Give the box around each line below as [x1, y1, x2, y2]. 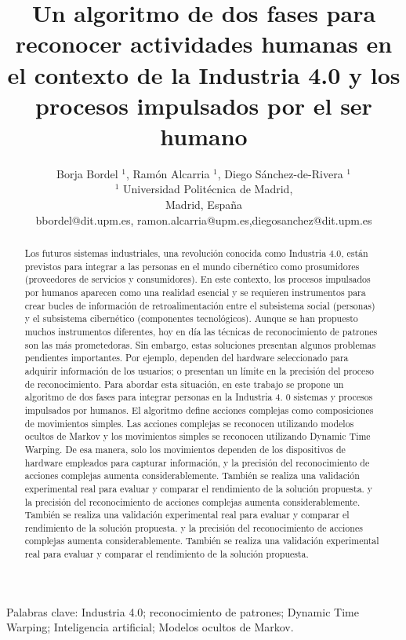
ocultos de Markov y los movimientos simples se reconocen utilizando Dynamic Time [24, 430, 371, 443]
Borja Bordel [56, 165, 118, 181]
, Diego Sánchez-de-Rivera [217, 165, 343, 181]
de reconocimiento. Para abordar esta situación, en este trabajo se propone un [24, 377, 344, 390]
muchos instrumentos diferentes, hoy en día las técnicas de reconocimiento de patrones [24, 324, 378, 338]
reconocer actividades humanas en [15, 27, 393, 60]
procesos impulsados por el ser [35, 89, 372, 121]
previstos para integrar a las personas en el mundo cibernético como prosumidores [24, 259, 360, 272]
